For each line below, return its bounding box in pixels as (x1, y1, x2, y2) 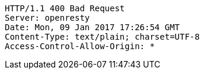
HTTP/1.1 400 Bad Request (5, 4, 125, 13)
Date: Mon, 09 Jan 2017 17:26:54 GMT (5, 22, 180, 32)
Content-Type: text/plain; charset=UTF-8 (5, 32, 200, 41)
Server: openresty (5, 13, 90, 22)
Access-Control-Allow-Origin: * (5, 41, 155, 51)
